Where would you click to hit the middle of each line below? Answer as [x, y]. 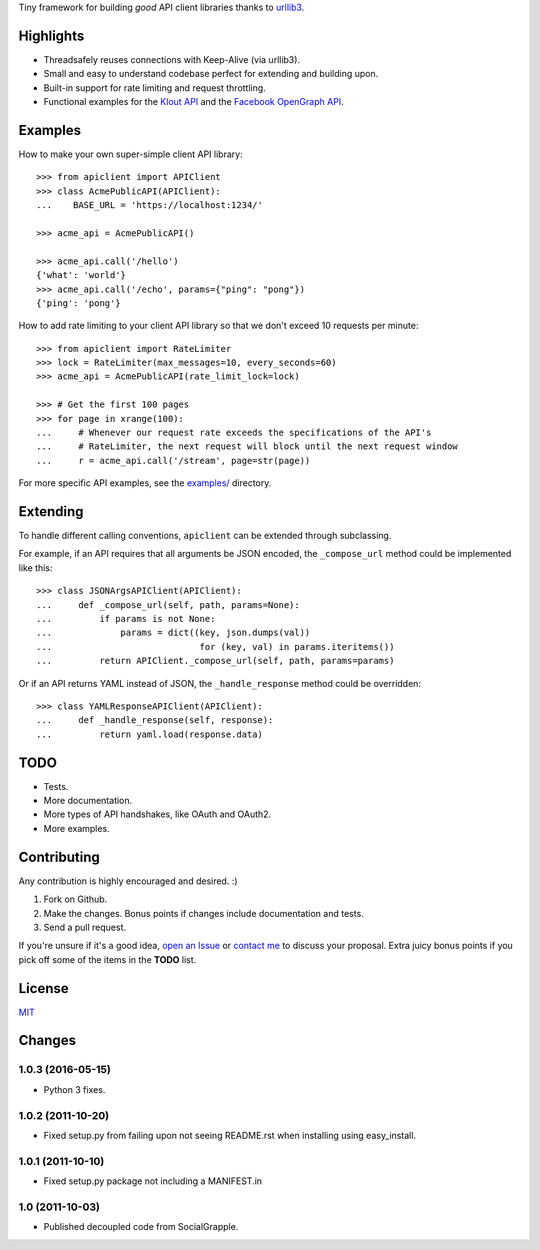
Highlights [51, 35]
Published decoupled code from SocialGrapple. [141, 1227]
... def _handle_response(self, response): [155, 720]
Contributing [59, 856]
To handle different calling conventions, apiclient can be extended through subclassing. [205, 536]
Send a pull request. [85, 927]
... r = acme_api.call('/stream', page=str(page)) [173, 460]
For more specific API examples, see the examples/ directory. [145, 483]
